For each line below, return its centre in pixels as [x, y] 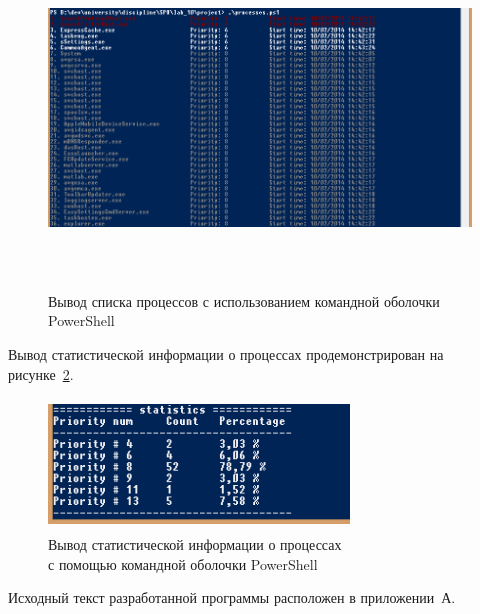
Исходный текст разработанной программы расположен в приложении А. [232, 597]
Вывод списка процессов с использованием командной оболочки [244, 300]
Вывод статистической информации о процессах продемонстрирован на [226, 353]
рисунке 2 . [41, 373]
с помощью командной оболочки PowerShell [183, 563]
